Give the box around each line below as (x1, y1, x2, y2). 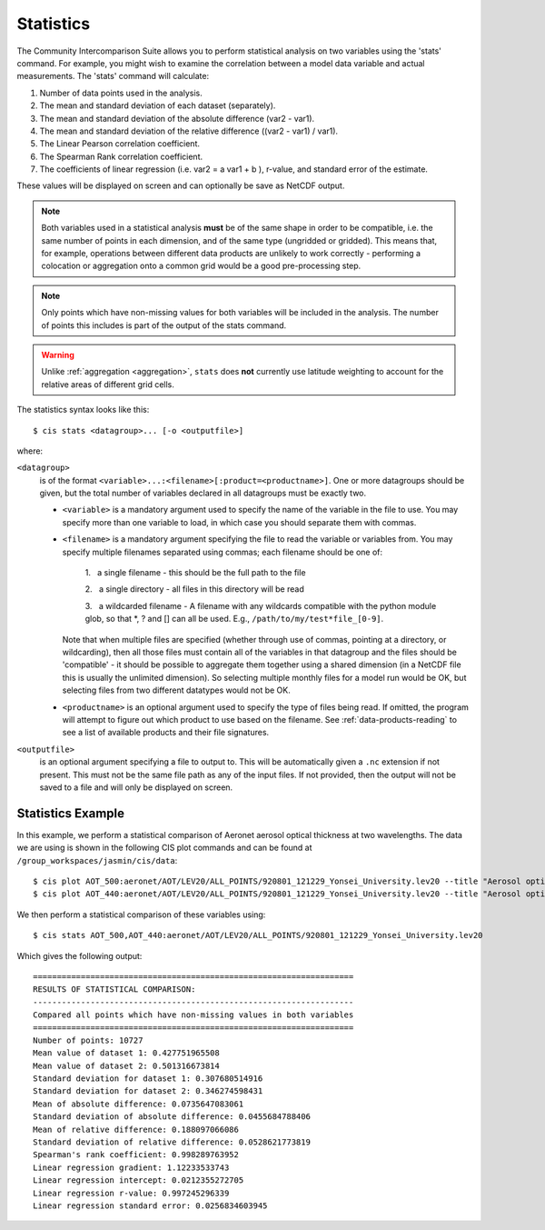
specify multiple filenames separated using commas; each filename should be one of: (62, 546, 383, 557)
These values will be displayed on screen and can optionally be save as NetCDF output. (16, 180, 345, 191)
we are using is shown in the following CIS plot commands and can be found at (16, 842, 312, 854)
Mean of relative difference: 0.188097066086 (33, 1124, 240, 1135)
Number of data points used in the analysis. (39, 87, 203, 98)
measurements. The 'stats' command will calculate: (16, 71, 209, 82)
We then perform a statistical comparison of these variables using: (16, 909, 266, 920)
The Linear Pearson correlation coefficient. (39, 138, 200, 149)
